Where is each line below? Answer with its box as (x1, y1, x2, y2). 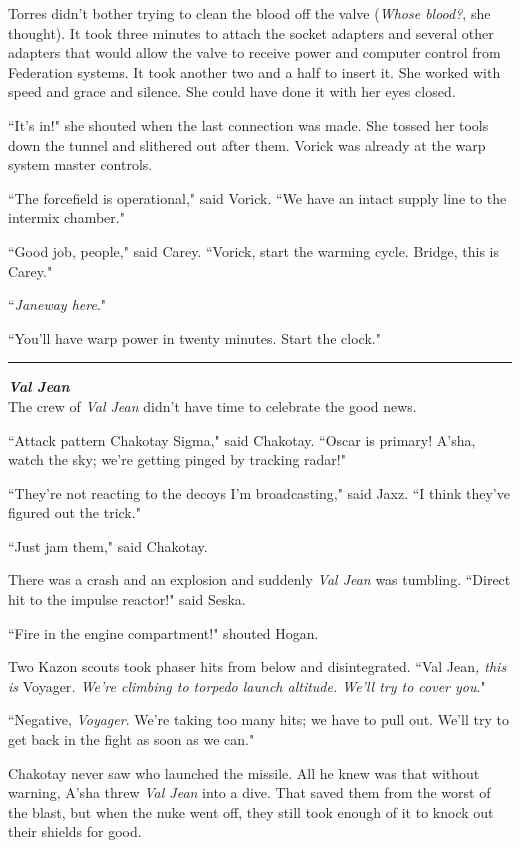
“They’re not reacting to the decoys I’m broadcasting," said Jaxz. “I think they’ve (8, 482, 510, 503)
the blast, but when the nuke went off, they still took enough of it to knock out (8, 801, 494, 822)
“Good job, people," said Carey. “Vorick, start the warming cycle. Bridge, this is (8, 240, 499, 261)
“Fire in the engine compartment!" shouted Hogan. (8, 622, 319, 643)
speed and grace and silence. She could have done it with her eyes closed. (8, 81, 456, 102)
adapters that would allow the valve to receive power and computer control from (8, 42, 501, 63)
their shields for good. (8, 821, 142, 842)
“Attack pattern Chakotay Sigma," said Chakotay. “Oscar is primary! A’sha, (8, 429, 476, 450)
